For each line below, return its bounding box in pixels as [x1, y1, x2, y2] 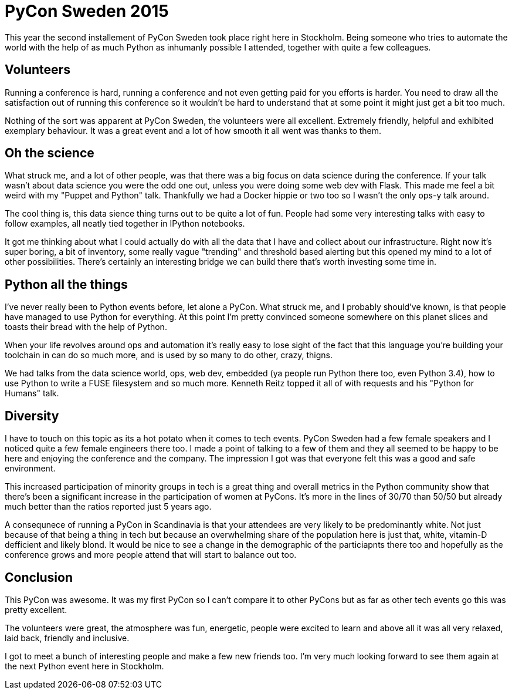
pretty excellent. [5, 604, 67, 615]
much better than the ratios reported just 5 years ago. [5, 501, 212, 512]
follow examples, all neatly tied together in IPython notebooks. [5, 218, 245, 229]
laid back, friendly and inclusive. [5, 632, 130, 643]
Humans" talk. [5, 388, 59, 399]
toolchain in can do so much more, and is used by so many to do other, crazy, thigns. [5, 350, 333, 361]
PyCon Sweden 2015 [5, 1, 169, 21]
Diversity [5, 408, 59, 423]
